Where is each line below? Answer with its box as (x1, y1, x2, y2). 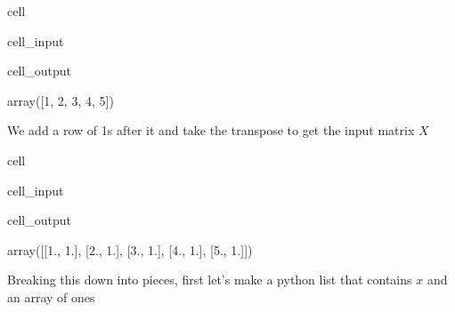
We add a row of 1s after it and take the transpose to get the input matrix (7, 121, 415, 140)
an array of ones (7, 287, 95, 306)
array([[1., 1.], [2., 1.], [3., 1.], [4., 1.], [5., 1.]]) (7, 240, 253, 259)
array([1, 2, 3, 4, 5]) (7, 91, 114, 109)
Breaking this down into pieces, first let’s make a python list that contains (7, 270, 412, 289)
